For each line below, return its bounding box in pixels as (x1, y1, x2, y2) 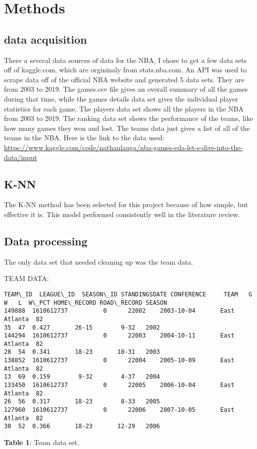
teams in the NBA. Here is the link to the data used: (4, 132, 164, 143)
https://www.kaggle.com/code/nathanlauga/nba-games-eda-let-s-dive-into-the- (4, 142, 243, 152)
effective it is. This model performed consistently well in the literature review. (4, 209, 240, 219)
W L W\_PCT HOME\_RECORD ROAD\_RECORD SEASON (4, 299, 167, 306)
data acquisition (4, 31, 87, 47)
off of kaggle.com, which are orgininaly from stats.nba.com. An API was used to (4, 64, 247, 75)
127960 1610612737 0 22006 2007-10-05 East (4, 406, 235, 414)
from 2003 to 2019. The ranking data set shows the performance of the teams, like (4, 113, 253, 123)
